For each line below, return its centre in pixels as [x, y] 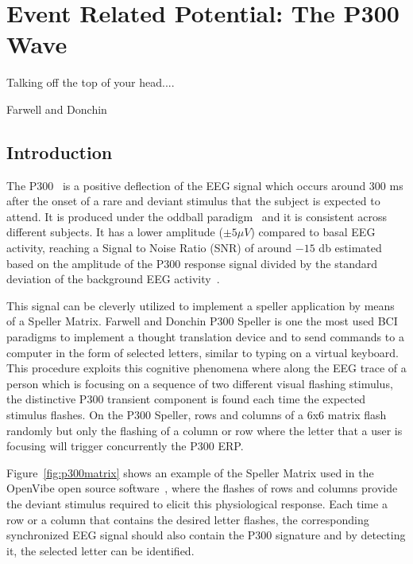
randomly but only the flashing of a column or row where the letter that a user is [205, 430]
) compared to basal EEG [313, 232]
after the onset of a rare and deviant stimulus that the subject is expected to [193, 201]
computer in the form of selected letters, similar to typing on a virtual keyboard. [203, 352]
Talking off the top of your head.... [91, 82]
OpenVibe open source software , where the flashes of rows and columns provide [202, 488]
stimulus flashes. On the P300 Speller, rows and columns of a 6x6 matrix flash [197, 415]
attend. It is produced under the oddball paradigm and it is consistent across [197, 216]
